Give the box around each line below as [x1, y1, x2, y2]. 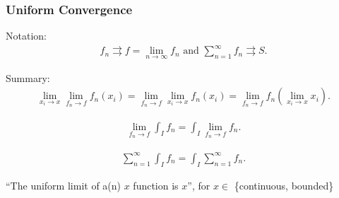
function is [133, 177, 179, 192]
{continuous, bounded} [234, 177, 334, 192]
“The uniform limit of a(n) [6, 177, 121, 192]
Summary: [6, 70, 50, 85]
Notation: [6, 28, 47, 43]
